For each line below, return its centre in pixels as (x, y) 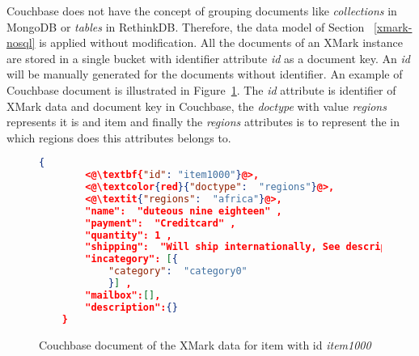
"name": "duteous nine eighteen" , (184, 211)
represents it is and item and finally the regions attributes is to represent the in (203, 122)
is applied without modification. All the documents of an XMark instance (221, 42)
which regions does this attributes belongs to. (119, 137)
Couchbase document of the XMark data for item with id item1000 (205, 344)
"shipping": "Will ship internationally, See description (248, 247)
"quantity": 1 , (129, 235)
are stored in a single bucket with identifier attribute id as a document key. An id (208, 58)
